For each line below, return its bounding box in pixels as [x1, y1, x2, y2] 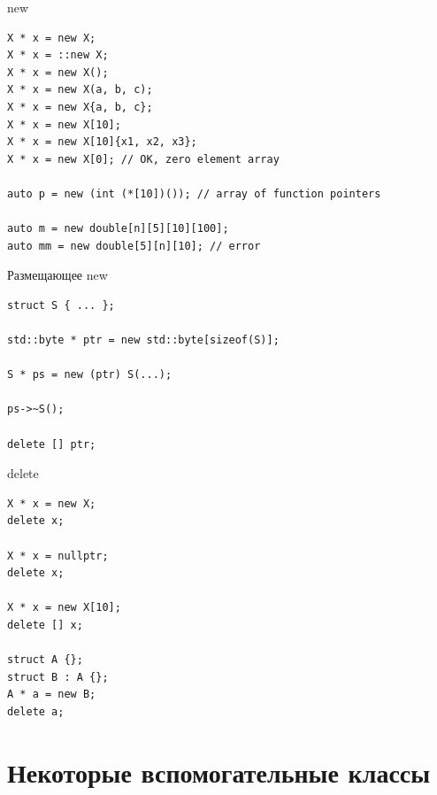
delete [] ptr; [7, 437, 96, 451]
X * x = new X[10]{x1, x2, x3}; [7, 135, 197, 149]
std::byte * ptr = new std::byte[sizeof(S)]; [7, 334, 280, 347]
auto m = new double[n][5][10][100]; [7, 222, 229, 235]
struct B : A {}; [7, 670, 109, 683]
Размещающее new [7, 266, 108, 284]
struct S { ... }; [7, 298, 115, 312]
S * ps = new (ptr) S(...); [7, 368, 172, 382]
